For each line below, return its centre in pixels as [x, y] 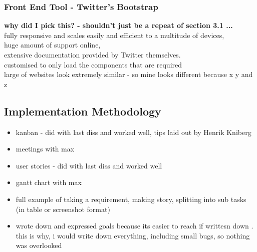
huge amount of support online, [52, 45]
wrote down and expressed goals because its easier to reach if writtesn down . [135, 226]
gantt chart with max [49, 182]
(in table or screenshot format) [63, 209]
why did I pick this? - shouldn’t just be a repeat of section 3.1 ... [118, 25]
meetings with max [45, 149]
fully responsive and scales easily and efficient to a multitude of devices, [114, 35]
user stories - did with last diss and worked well [89, 165]
